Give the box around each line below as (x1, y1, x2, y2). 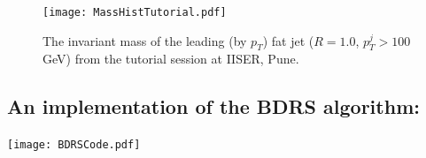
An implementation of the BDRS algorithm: (7, 93, 420, 120)
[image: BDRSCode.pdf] (7, 139, 141, 152)
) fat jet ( (262, 31, 314, 49)
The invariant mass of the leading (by (43, 31, 247, 49)
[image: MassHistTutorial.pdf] (43, 6, 227, 19)
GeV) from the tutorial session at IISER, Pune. (43, 49, 299, 68)
